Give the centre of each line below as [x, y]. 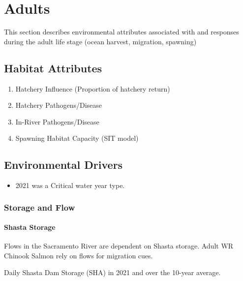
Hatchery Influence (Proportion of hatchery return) [93, 88]
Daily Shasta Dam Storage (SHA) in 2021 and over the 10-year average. [112, 272]
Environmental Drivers [63, 165]
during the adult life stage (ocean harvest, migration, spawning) [100, 41]
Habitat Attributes [53, 68]
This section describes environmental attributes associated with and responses [121, 32]
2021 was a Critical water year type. [70, 185]
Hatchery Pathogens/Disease [59, 105]
